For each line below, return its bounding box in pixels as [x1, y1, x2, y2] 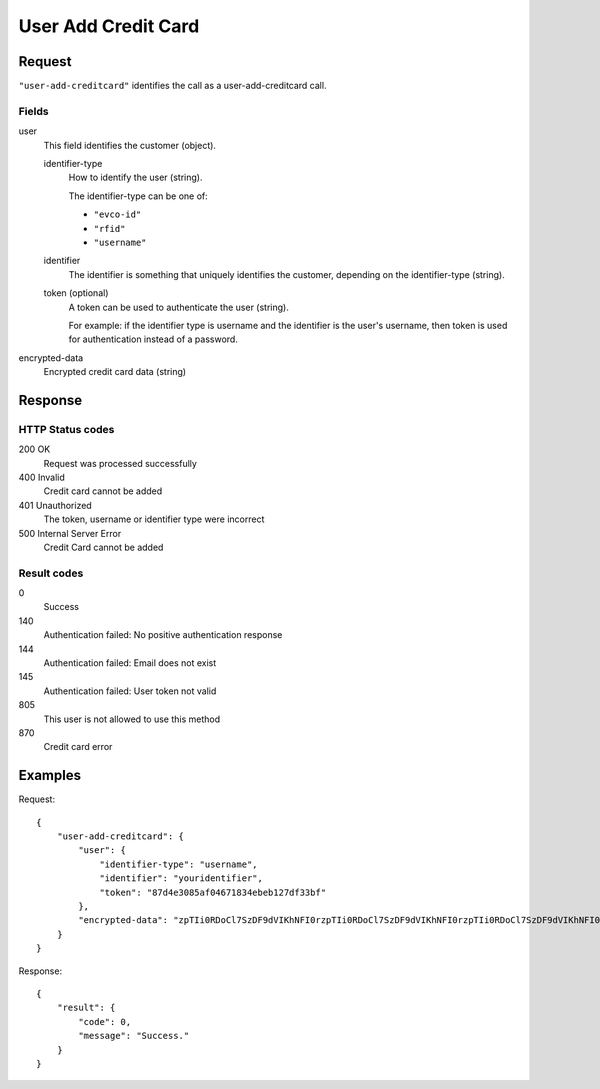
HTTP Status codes [18, 422, 115, 436]
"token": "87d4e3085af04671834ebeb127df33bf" [99, 886, 327, 898]
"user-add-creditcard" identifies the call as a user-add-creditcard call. [18, 80, 327, 92]
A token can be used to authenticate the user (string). [68, 301, 289, 313]
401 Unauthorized [18, 499, 92, 511]
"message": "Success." [78, 1030, 190, 1042]
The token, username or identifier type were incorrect [43, 513, 265, 525]
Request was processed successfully [43, 457, 197, 469]
